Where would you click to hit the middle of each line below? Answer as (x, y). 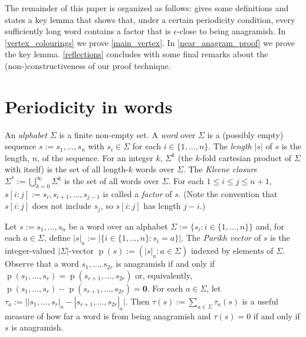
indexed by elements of (232, 251)
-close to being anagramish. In (231, 31)
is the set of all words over (111, 181)
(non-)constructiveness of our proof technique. (88, 65)
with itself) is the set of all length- (67, 169)
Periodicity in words (89, 106)
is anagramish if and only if (165, 264)
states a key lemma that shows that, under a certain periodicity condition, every (150, 19)
